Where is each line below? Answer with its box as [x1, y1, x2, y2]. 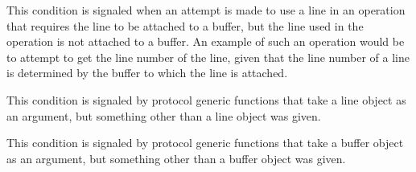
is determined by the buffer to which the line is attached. [6, 64, 288, 81]
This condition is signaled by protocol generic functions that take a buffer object [6, 134, 404, 151]
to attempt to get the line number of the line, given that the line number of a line [6, 48, 410, 65]
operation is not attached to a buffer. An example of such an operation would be [6, 33, 405, 50]
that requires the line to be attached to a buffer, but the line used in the [6, 17, 364, 34]
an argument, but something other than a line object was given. [6, 107, 321, 124]
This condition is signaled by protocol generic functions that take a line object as [6, 91, 406, 108]
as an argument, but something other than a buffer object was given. [6, 149, 346, 166]
